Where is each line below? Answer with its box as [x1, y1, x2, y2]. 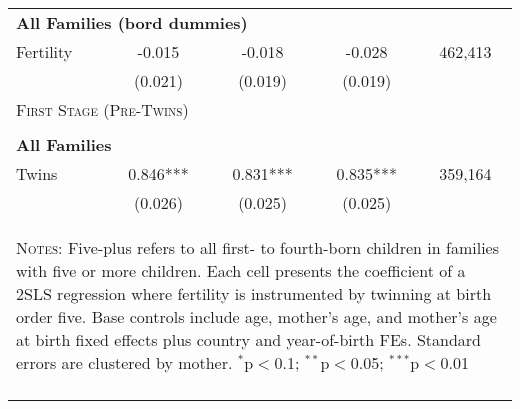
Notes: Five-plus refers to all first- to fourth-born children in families [16, 236, 499, 259]
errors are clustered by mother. [16, 351, 233, 374]
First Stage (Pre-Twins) [16, 98, 189, 121]
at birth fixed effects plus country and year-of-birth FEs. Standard [16, 328, 481, 351]
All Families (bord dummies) [16, 11, 248, 34]
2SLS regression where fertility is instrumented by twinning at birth [16, 282, 492, 305]
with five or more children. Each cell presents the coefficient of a [16, 259, 466, 282]
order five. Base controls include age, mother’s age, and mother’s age [16, 305, 497, 328]
